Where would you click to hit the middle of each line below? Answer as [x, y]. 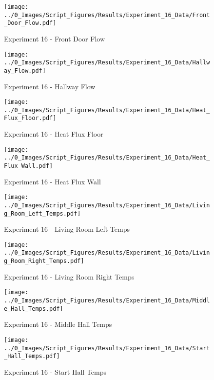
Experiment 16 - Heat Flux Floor [54, 134]
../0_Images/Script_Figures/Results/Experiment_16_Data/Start [107, 348]
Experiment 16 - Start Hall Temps [55, 371]
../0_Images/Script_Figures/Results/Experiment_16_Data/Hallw [107, 63]
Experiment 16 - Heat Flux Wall [52, 181]
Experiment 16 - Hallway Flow [50, 86]
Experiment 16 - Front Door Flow [55, 38]
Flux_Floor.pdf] [30, 118]
